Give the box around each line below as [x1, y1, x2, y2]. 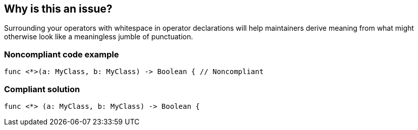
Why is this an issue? [4, 3, 113, 15]
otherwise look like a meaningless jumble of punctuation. [4, 32, 193, 41]
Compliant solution [4, 84, 80, 94]
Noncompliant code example [4, 49, 119, 59]
